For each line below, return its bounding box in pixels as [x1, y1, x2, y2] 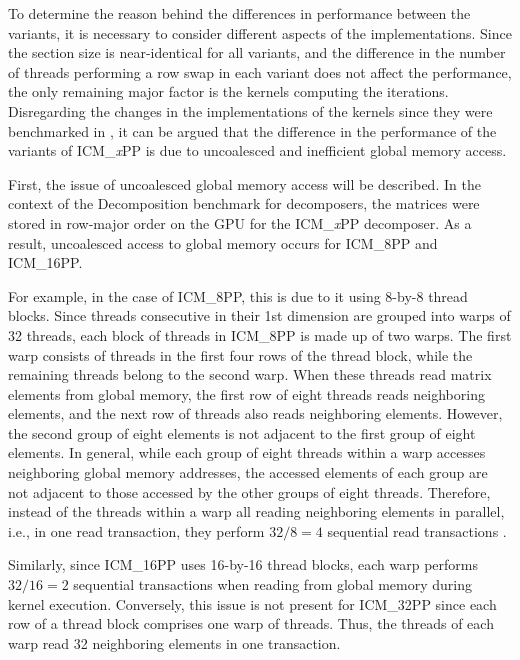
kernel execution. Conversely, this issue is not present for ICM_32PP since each [8, 593, 497, 614]
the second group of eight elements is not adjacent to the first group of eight [8, 422, 476, 443]
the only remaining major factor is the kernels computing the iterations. [8, 81, 449, 102]
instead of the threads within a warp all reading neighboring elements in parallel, [8, 501, 505, 522]
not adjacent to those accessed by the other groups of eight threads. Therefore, [8, 481, 491, 502]
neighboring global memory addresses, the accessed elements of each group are [8, 462, 488, 483]
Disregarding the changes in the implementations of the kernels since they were [8, 100, 493, 121]
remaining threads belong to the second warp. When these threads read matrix [8, 364, 492, 385]
